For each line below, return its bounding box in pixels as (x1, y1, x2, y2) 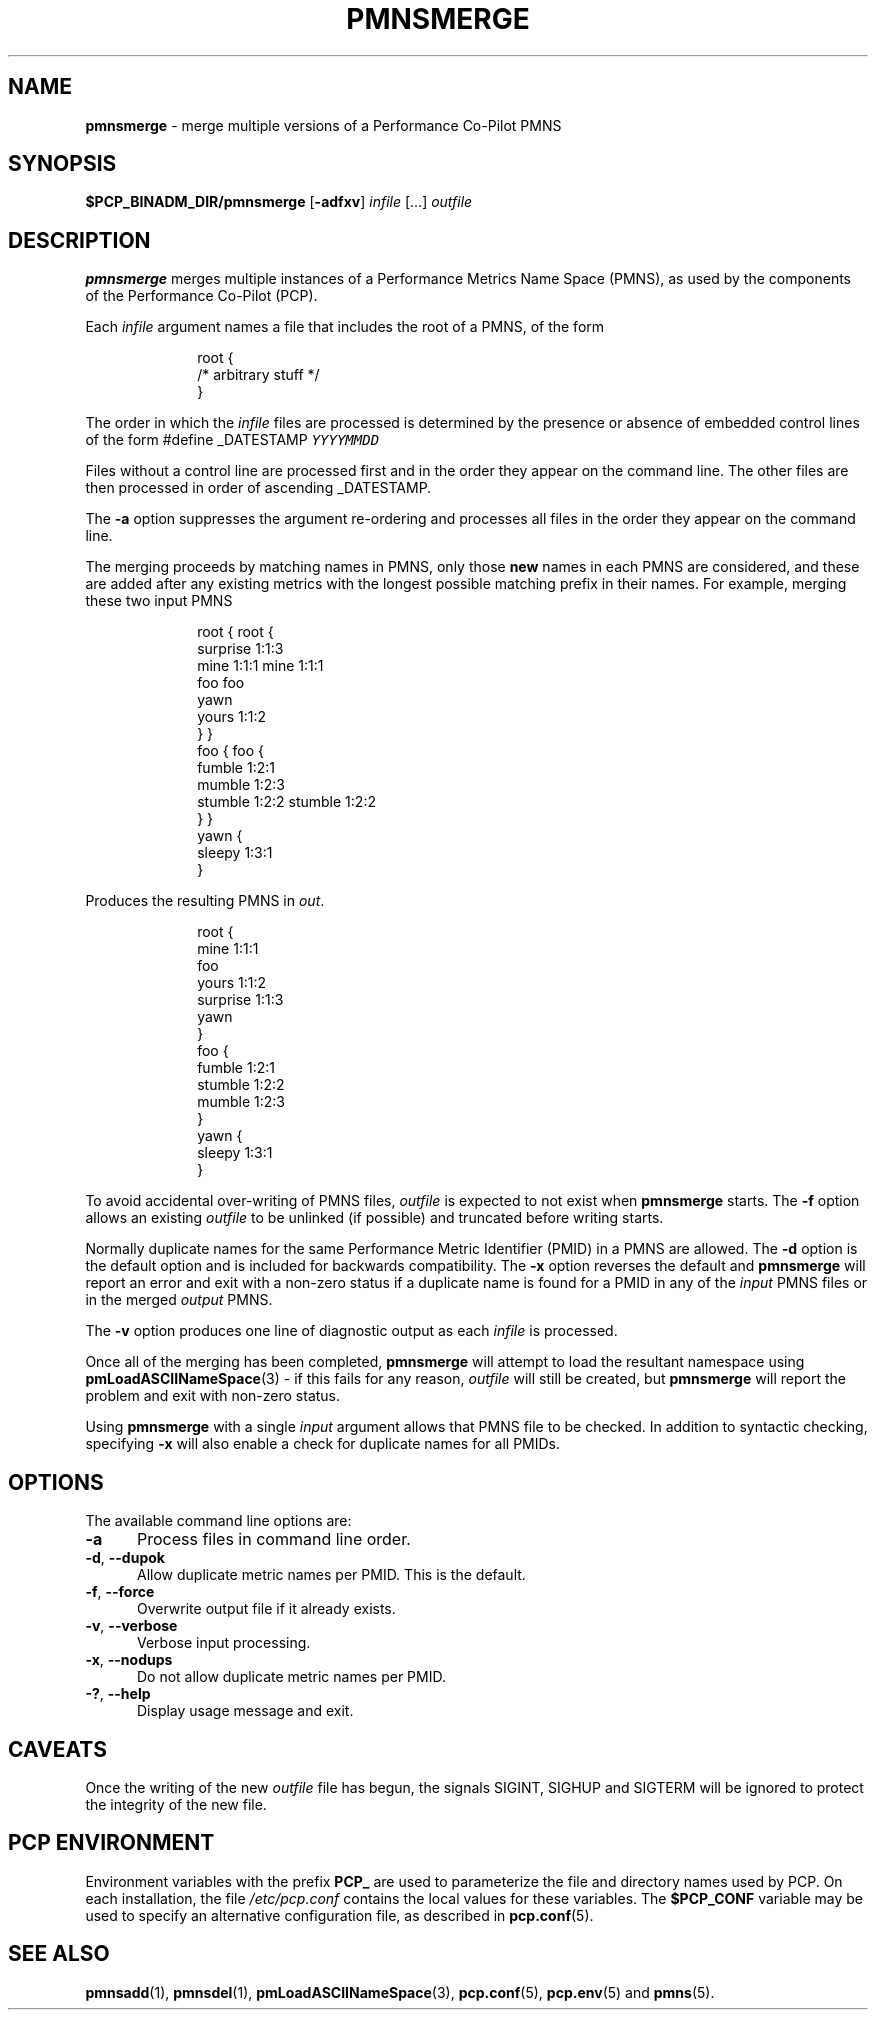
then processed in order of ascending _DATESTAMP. (85, 479, 432, 497)
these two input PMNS (85, 592, 233, 610)
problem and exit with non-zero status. (85, 1387, 341, 1405)
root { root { (197, 623, 274, 641)
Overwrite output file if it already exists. (137, 1600, 396, 1618)
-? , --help (85, 1685, 151, 1703)
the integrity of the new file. (85, 1795, 267, 1813)
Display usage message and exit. (137, 1702, 354, 1720)
